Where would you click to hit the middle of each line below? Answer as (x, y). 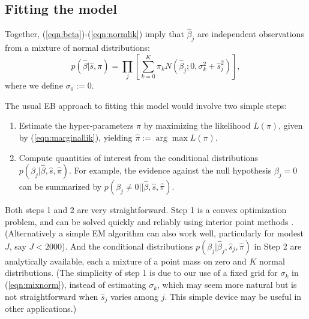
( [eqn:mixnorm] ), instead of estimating (76, 285)
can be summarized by (60, 186)
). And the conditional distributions (127, 246)
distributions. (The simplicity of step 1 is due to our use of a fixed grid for (141, 273)
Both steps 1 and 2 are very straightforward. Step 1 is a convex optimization (146, 210)
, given (291, 125)
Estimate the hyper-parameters (76, 125)
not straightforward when (52, 296)
